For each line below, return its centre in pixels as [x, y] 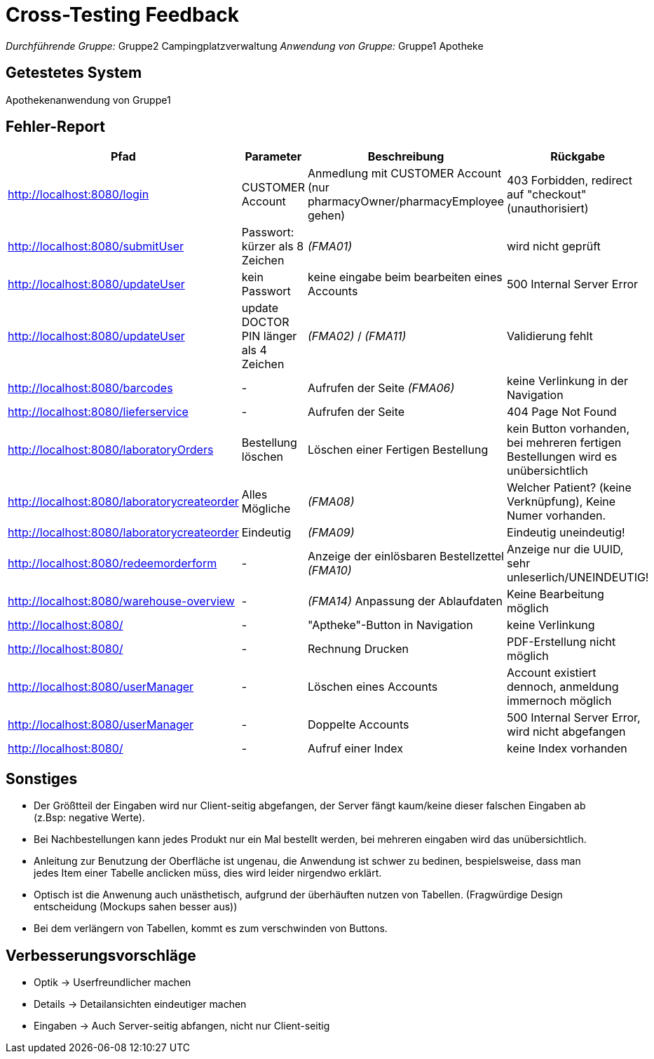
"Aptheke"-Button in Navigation [390, 625]
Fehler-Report [55, 127]
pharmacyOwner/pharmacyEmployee [406, 202]
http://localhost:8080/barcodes [90, 388]
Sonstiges [42, 778]
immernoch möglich [559, 701]
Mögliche [266, 509]
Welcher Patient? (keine [569, 488]
